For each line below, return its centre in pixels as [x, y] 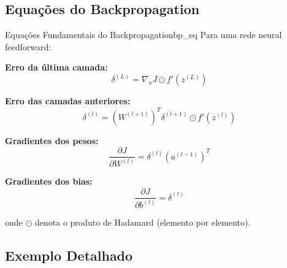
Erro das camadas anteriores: [68, 101]
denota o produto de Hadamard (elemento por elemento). [143, 222]
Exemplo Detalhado [69, 255]
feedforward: [28, 46]
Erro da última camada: [56, 67]
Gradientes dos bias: [49, 181]
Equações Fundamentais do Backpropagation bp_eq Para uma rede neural [143, 35]
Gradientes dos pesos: [52, 140]
